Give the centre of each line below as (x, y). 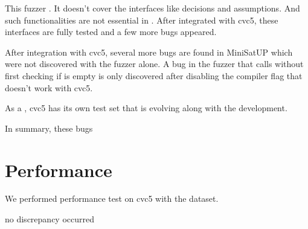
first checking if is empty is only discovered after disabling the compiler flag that (154, 75)
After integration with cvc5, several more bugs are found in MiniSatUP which (149, 52)
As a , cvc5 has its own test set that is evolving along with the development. (146, 108)
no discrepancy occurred (50, 219)
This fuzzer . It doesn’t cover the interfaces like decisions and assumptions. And (152, 8)
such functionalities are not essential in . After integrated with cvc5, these (142, 20)
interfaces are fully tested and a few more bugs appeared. (111, 32)
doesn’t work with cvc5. (49, 87)
